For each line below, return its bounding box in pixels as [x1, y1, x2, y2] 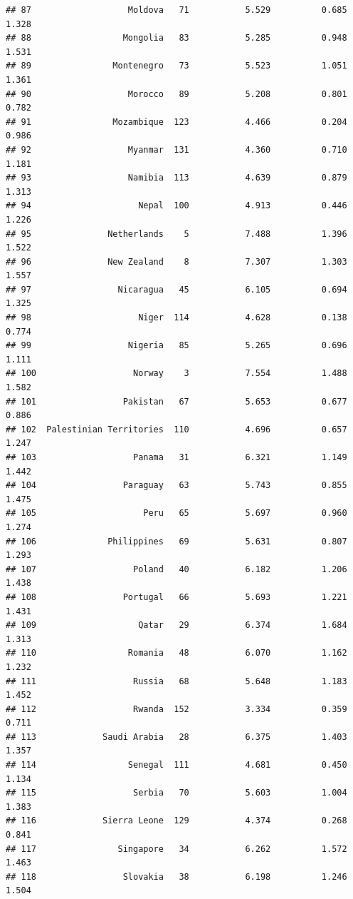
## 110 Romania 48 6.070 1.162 [6, 648, 347, 659]
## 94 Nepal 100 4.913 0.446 [6, 200, 347, 211]
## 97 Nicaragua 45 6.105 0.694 [6, 284, 347, 295]
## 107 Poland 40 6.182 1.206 [6, 564, 347, 574]
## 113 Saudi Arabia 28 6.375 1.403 [6, 731, 347, 742]
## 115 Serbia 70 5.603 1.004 [6, 788, 347, 798]
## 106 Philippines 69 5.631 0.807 [6, 536, 347, 547]
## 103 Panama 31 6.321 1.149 [6, 452, 347, 462]
